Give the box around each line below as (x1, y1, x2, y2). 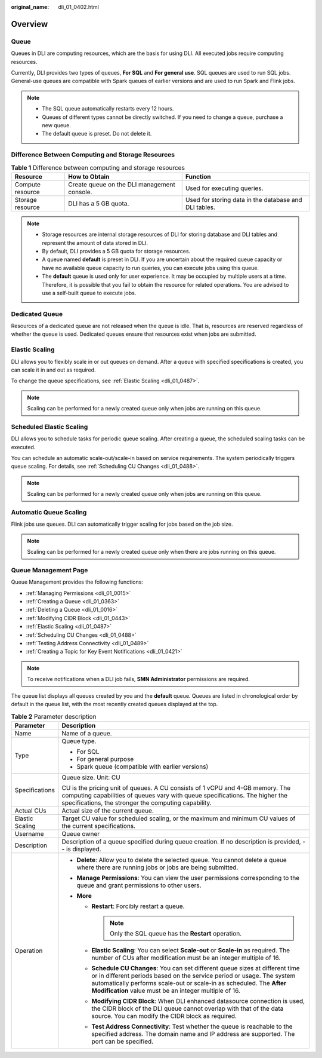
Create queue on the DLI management (68, 180, 175, 188)
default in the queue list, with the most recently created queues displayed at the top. (11, 701, 218, 707)
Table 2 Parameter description (11, 712, 97, 720)
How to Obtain (68, 172, 110, 180)
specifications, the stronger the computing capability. (61, 798, 212, 806)
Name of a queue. (61, 729, 113, 737)
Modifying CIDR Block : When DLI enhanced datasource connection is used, (91, 996, 305, 1005)
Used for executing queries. (185, 184, 264, 192)
